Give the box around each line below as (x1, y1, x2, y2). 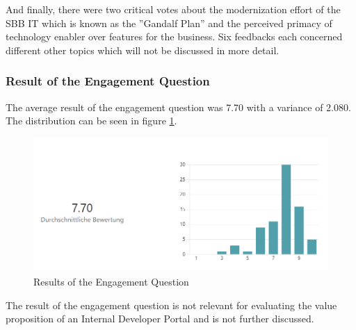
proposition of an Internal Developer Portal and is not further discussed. (6, 311, 314, 326)
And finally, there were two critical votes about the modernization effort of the (6, 2, 341, 16)
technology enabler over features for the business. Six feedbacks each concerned (6, 29, 343, 44)
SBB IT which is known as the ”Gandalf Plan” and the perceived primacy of (6, 15, 332, 30)
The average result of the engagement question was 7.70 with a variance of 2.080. (6, 99, 351, 114)
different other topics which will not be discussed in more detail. (6, 42, 280, 57)
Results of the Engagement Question (33, 274, 189, 288)
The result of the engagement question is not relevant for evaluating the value (6, 297, 337, 312)
